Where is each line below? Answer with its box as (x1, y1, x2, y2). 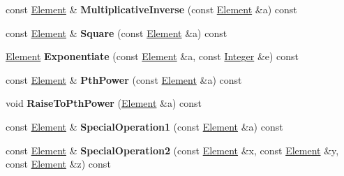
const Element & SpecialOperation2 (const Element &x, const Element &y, (6, 142, 339, 157)
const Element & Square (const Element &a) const (6, 25, 227, 40)
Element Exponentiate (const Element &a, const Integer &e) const (6, 49, 299, 64)
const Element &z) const (6, 156, 111, 171)
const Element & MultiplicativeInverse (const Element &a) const (6, 2, 297, 16)
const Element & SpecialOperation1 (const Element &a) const (6, 119, 283, 133)
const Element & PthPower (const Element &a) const (6, 72, 242, 87)
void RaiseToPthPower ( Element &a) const (6, 96, 202, 110)
